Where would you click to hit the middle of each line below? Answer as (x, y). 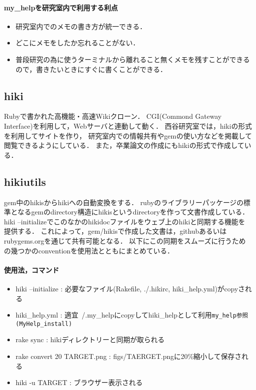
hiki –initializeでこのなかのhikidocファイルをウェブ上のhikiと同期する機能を (125, 221)
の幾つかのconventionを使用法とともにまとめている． (89, 250)
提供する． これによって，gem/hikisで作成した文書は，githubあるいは (115, 231)
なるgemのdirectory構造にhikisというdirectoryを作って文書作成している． (133, 212)
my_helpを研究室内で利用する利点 (61, 7)
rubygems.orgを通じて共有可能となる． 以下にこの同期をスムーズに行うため (125, 240)
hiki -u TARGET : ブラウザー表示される (79, 382)
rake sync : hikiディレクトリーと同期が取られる (90, 339)
